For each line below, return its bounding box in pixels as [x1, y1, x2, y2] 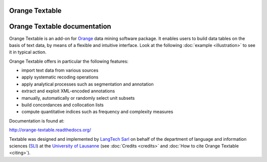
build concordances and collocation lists [21, 102, 104, 108]
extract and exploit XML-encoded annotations [21, 88, 115, 94]
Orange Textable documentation [9, 22, 111, 31]
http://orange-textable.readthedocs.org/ [9, 127, 91, 133]
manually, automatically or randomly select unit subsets [21, 95, 135, 101]
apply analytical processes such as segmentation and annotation [21, 81, 154, 87]
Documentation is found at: [9, 118, 64, 123]
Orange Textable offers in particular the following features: [9, 58, 129, 64]
